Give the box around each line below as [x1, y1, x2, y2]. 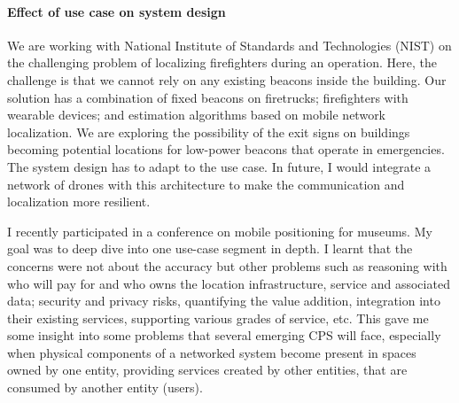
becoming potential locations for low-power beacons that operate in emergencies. [7, 140, 445, 159]
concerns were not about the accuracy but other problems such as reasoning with [7, 256, 447, 275]
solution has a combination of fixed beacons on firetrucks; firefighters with [7, 88, 408, 106]
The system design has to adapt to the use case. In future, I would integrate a [7, 157, 432, 175]
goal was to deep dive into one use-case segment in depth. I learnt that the [7, 239, 413, 258]
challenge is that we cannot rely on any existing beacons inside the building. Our [7, 70, 447, 89]
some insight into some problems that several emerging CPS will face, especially [7, 326, 441, 345]
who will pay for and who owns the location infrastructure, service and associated [7, 274, 450, 292]
